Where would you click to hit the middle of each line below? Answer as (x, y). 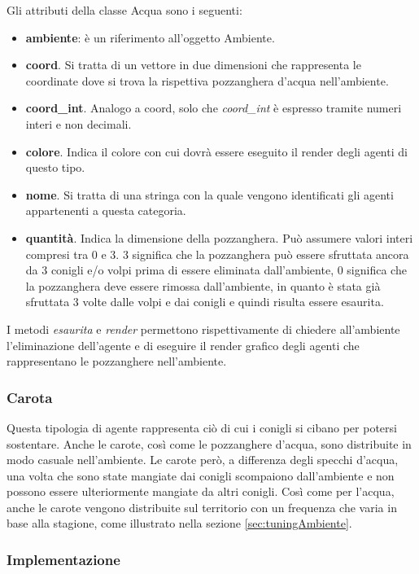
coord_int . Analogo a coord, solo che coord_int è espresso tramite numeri (214, 108)
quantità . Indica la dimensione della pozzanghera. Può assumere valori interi (219, 237)
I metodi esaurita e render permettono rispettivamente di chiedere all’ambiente (203, 329)
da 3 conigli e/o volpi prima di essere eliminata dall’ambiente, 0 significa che (216, 270)
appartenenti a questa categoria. (106, 210)
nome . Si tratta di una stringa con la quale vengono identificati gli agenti (209, 194)
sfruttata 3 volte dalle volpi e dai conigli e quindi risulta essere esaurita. (205, 302)
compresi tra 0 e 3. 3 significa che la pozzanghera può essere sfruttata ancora (217, 254)
